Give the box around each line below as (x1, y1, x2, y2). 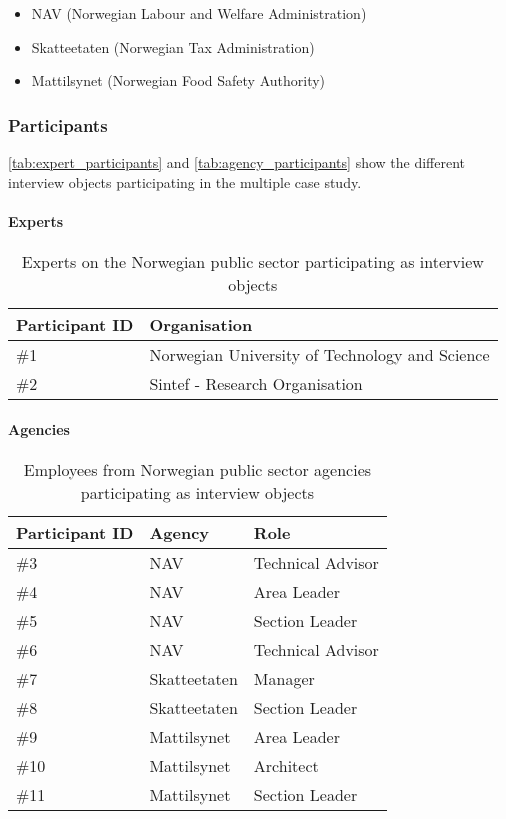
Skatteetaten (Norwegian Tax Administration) (31, 36, 315, 57)
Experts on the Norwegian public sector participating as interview (21, 249, 484, 273)
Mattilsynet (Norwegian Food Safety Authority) (31, 70, 326, 91)
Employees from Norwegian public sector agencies (23, 457, 372, 481)
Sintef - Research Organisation (149, 371, 363, 395)
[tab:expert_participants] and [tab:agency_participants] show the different (8, 152, 466, 172)
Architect (253, 753, 319, 777)
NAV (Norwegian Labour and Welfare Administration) (31, 3, 367, 23)
